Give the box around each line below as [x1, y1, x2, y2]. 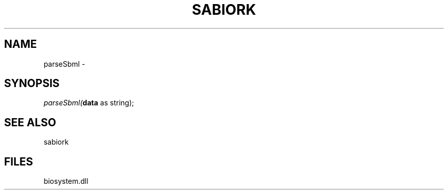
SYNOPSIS [4, 77, 60, 90]
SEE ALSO [4, 116, 56, 129]
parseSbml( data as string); [43, 98, 134, 107]
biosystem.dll [43, 177, 88, 186]
